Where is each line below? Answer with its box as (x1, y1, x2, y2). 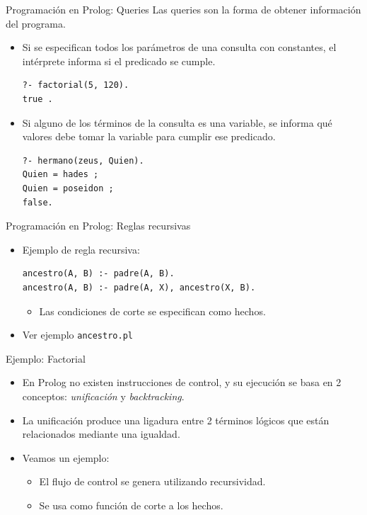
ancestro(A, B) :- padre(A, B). (22, 268, 175, 279)
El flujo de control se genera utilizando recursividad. (39, 474, 266, 489)
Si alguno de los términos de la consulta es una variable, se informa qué (22, 115, 332, 130)
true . (22, 94, 53, 104)
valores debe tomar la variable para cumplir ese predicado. (22, 129, 276, 144)
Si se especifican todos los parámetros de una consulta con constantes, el (22, 40, 337, 55)
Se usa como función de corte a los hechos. (39, 497, 223, 512)
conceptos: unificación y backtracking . (22, 388, 185, 403)
